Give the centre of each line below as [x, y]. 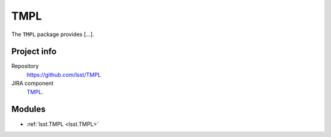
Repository [25, 66]
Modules [29, 109]
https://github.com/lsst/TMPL [64, 75]
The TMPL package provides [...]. [53, 34]
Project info [34, 52]
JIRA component [32, 83]
